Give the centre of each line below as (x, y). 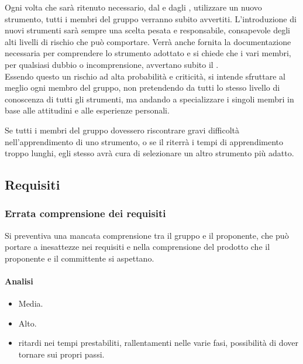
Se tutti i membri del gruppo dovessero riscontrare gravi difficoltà (122, 130)
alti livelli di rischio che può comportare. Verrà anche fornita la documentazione (148, 41)
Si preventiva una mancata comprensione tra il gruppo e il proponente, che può (147, 235)
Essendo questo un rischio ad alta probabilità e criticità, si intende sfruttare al (145, 76)
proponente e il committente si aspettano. (80, 258)
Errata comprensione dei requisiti (85, 213)
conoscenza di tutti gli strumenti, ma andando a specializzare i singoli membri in (149, 99)
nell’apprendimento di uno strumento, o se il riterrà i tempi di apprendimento (144, 141)
